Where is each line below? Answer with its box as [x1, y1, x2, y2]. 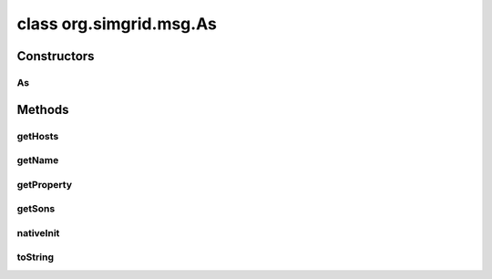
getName [16, 154, 59, 167]
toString [16, 251, 55, 263]
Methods [16, 101, 69, 118]
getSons [16, 202, 56, 215]
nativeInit [16, 226, 60, 239]
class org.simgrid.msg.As [16, 14, 218, 34]
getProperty [16, 178, 73, 191]
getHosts [16, 129, 59, 142]
